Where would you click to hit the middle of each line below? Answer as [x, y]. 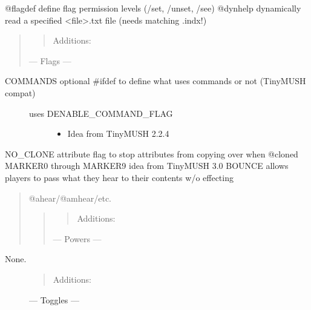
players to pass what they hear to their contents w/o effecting [119, 177]
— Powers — [77, 238]
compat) [20, 92]
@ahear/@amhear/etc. [70, 198]
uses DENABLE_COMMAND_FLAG [101, 113]
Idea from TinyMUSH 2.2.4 [118, 134]
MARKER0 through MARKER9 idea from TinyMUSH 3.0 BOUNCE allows [147, 166]
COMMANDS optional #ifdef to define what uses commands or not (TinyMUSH [155, 81]
